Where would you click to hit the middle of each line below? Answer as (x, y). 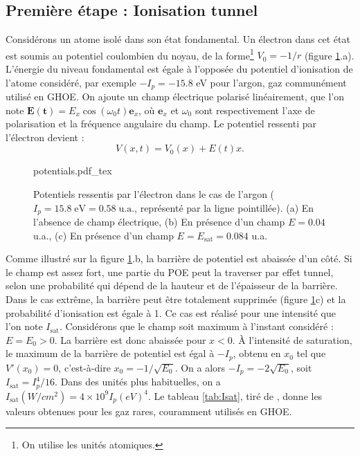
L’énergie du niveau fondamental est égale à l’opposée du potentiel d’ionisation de (179, 69)
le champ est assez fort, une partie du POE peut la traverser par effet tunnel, (170, 272)
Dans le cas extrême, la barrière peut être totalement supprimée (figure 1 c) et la (176, 299)
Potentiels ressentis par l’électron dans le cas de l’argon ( (154, 194)
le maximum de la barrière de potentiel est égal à (110, 353)
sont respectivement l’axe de (255, 110)
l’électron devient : (45, 137)
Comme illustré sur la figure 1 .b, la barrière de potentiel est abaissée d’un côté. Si (179, 258)
